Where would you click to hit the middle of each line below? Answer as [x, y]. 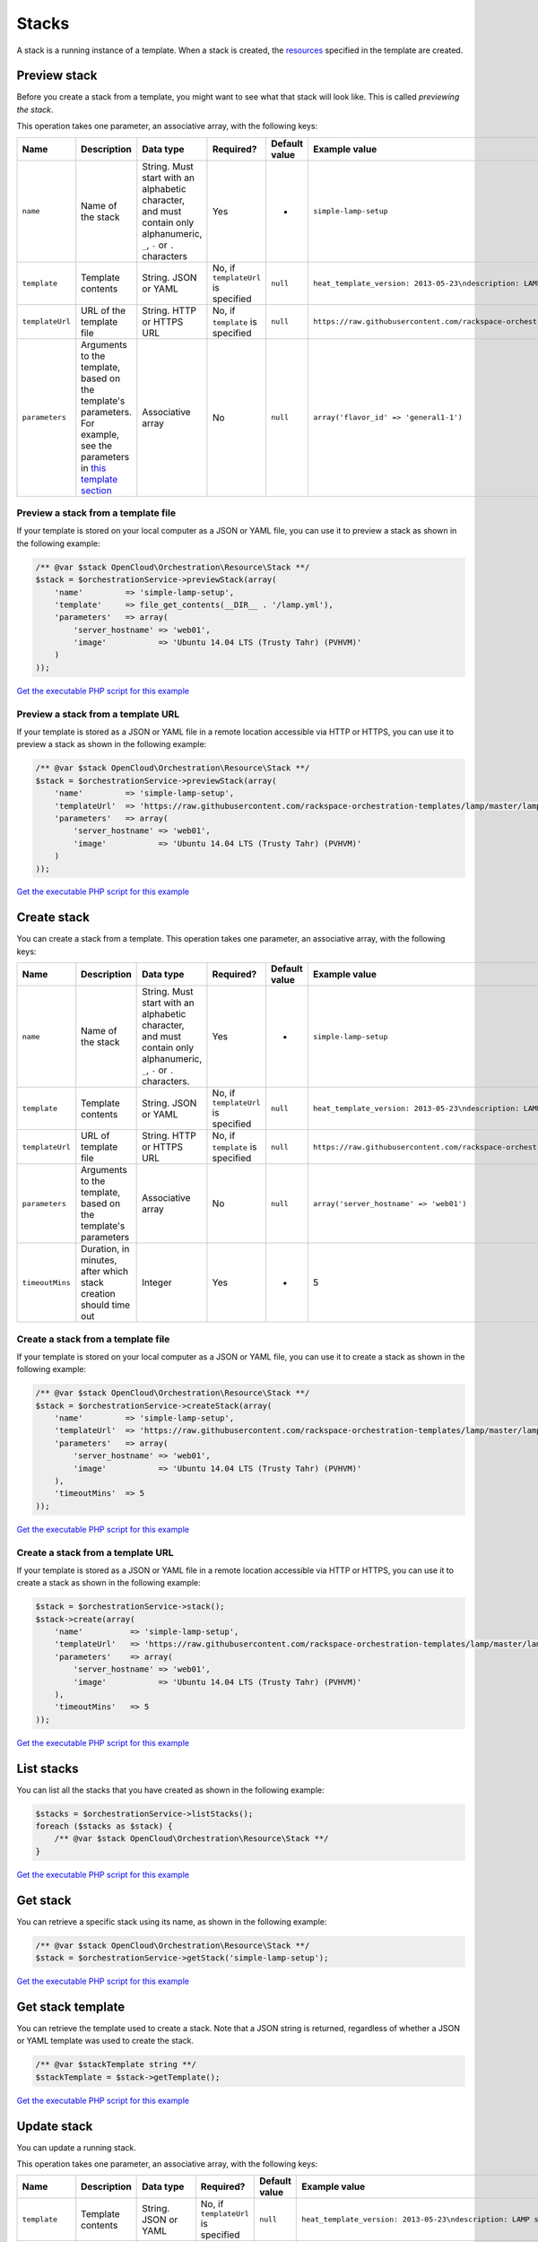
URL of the [104, 310]
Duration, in [105, 1249]
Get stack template [71, 2007]
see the [96, 446]
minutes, [99, 1260]
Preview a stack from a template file [96, 513]
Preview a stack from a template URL [98, 714]
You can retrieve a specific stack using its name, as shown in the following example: [172, 1921]
